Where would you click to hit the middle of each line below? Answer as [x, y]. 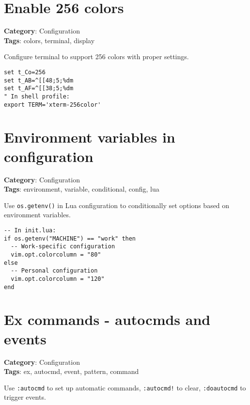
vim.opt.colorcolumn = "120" [58, 279]
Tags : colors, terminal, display [49, 40]
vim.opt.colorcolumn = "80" [56, 254]
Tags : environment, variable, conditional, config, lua [82, 189]
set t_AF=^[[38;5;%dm [39, 89]
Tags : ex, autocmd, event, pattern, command [71, 371]
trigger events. [25, 397]
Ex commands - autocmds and [107, 319]
